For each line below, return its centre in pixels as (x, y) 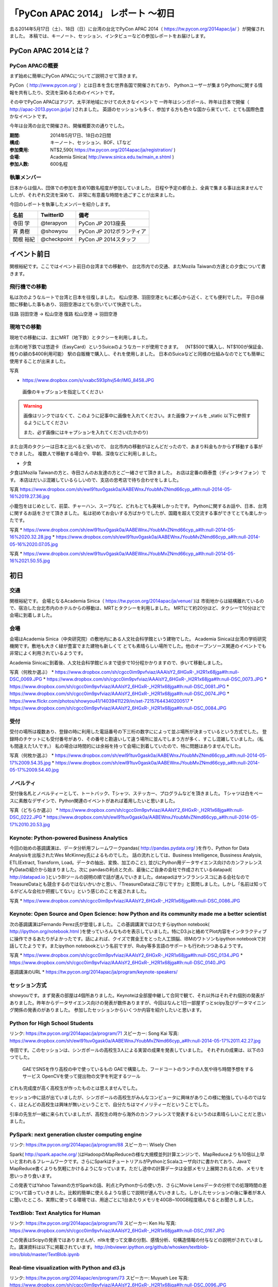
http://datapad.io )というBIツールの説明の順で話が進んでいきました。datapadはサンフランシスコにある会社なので (129, 877)
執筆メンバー (25, 178)
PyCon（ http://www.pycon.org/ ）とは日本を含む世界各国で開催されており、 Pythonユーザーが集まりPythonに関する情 (136, 85)
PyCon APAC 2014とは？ (50, 51)
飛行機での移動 (28, 287)
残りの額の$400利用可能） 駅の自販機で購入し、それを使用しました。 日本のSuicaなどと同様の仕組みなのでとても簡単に (137, 354)
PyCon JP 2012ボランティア (112, 231)
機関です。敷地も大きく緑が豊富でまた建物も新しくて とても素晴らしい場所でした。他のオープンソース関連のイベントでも (138, 646)
